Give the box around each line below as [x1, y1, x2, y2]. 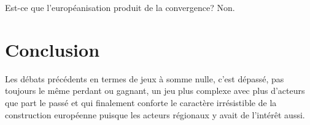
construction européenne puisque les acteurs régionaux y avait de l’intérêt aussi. [5, 108, 305, 121]
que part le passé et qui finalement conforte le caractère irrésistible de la [5, 96, 277, 109]
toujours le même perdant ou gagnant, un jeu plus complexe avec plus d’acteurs [5, 84, 305, 97]
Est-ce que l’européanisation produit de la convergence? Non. [5, 1, 235, 13]
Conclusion [5, 37, 100, 62]
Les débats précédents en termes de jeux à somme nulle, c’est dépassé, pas [5, 72, 284, 85]
